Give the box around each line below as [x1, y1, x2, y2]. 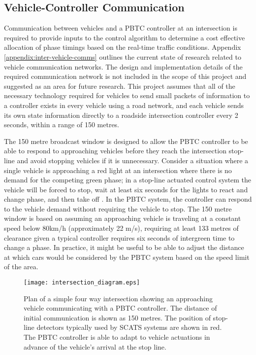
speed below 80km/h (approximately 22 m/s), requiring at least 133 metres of [4, 223, 239, 233]
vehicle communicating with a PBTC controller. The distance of [24, 303, 217, 313]
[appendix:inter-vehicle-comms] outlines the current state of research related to [4, 51, 241, 62]
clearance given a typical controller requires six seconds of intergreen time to [4, 232, 235, 243]
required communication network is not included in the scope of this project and [4, 71, 247, 81]
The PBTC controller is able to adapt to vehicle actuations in [24, 332, 210, 342]
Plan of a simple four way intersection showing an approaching [24, 293, 213, 303]
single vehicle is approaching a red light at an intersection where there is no [4, 165, 232, 175]
